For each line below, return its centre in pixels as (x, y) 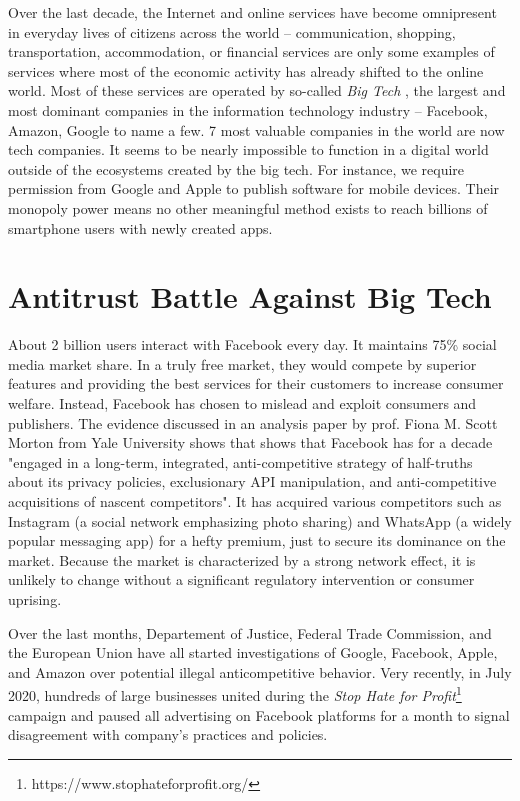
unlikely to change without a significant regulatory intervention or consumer (241, 579)
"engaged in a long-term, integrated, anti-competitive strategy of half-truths (240, 461)
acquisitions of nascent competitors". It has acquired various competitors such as (255, 501)
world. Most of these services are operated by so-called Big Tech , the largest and (257, 90)
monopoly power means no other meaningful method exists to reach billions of (248, 207)
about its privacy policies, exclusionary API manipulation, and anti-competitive (252, 481)
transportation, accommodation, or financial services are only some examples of (251, 51)
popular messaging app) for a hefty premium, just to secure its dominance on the (257, 540)
